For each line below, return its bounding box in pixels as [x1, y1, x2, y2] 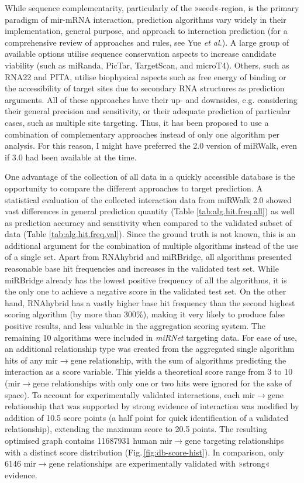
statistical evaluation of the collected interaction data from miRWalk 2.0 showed [5, 193, 292, 205]
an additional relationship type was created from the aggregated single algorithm [5, 342, 295, 355]
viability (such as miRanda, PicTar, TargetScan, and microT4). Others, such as [5, 59, 289, 71]
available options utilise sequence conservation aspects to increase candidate [5, 47, 277, 60]
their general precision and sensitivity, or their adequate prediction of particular [5, 105, 291, 117]
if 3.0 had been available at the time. [5, 150, 137, 163]
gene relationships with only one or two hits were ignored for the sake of [33, 377, 292, 389]
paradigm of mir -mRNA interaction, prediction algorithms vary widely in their [5, 13, 286, 25]
